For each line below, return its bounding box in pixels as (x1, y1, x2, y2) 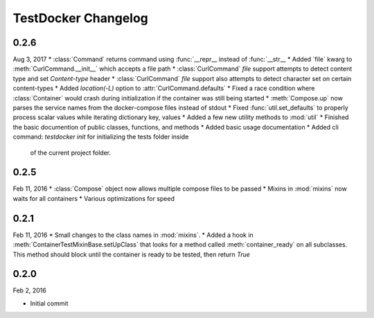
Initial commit (30, 299, 69, 308)
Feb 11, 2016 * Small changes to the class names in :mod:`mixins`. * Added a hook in (12, 231, 254, 239)
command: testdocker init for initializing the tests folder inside (12, 132, 189, 141)
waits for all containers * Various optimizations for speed (12, 194, 175, 202)
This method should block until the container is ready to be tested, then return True (12, 250, 251, 258)
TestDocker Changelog (12, 10, 149, 26)
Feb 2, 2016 (12, 286, 46, 294)
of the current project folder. (30, 148, 112, 157)
